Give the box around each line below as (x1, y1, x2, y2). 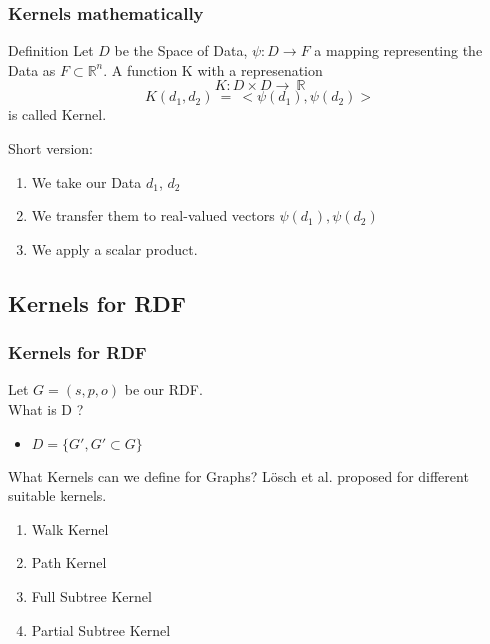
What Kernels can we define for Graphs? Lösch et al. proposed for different (8, 465, 469, 486)
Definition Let (8, 40, 94, 61)
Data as (8, 59, 56, 80)
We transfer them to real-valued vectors (31, 205, 275, 226)
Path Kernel (31, 552, 107, 573)
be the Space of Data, (114, 40, 248, 61)
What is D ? (8, 398, 84, 419)
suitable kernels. (8, 485, 107, 506)
